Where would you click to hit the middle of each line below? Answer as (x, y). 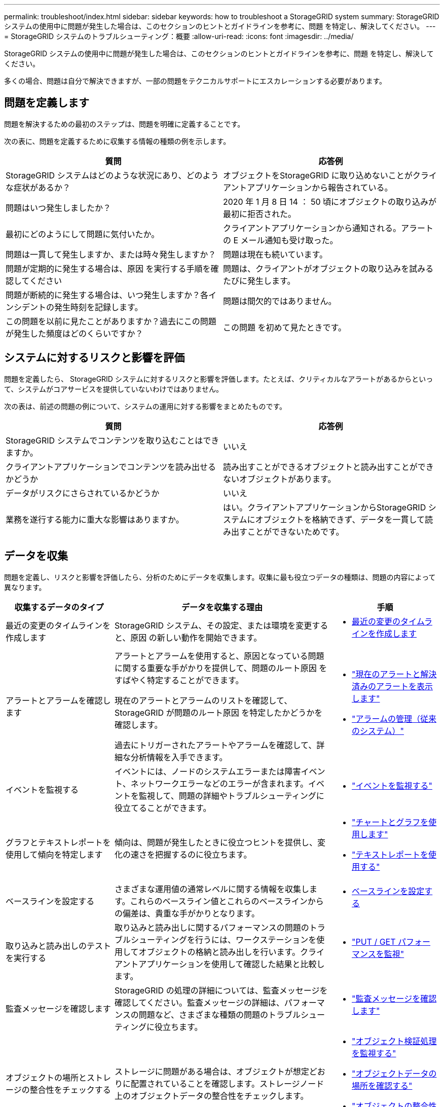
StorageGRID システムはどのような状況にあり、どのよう (112, 175)
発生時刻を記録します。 (99, 307)
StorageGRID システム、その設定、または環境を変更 (213, 625)
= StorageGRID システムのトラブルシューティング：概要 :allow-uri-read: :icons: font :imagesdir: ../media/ (179, 36)
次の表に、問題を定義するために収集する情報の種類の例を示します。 (117, 141)
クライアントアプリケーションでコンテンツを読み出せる (111, 467)
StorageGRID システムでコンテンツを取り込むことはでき (113, 440)
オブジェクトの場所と (46, 1077)
